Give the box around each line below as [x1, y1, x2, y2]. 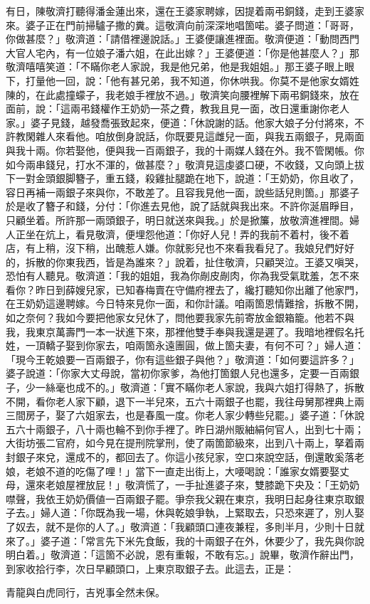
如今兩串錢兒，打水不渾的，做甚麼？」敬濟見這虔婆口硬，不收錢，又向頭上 [6, 157, 354, 171]
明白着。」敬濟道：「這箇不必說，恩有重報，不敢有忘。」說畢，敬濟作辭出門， [6, 547, 359, 562]
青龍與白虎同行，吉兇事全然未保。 [6, 585, 165, 600]
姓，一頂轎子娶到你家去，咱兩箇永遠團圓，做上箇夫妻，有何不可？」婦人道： [6, 338, 364, 353]
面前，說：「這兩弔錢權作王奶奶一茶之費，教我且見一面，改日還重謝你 [6, 101, 329, 116]
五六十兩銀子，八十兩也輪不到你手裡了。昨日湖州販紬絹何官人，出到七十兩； [6, 421, 364, 436]
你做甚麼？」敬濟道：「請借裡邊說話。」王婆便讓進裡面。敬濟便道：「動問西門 [6, 31, 359, 46]
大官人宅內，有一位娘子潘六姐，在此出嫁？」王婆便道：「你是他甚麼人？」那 [6, 45, 359, 60]
